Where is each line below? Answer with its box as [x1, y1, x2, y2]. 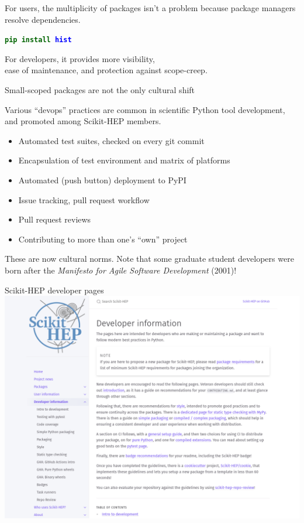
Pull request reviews [18, 213, 91, 225]
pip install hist [5, 36, 72, 45]
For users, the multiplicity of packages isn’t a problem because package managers [5, 2, 296, 13]
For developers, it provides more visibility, [5, 52, 155, 64]
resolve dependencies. [5, 13, 81, 25]
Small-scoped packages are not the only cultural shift [5, 84, 195, 96]
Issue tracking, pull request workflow [18, 193, 150, 206]
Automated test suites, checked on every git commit [18, 134, 205, 146]
